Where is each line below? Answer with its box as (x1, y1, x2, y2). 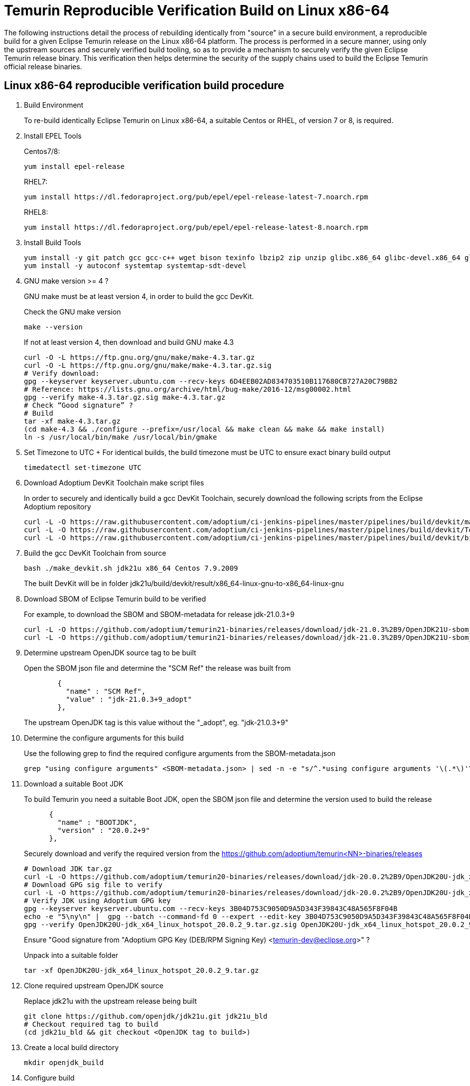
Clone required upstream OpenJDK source (24, 981, 164, 990)
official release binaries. (4, 62, 82, 71)
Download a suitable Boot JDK (24, 779, 123, 788)
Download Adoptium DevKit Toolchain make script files (24, 478, 204, 487)
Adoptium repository (24, 502, 91, 511)
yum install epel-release (24, 162, 125, 170)
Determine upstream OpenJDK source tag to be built (24, 648, 196, 657)
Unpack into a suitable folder (24, 950, 118, 959)
